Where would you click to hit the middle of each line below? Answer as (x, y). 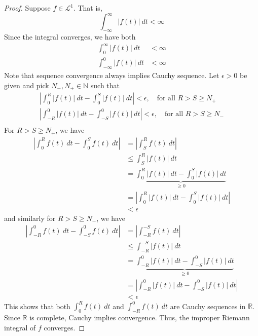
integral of (20, 327)
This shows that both (37, 306)
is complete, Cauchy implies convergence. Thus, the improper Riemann (140, 317)
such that (105, 85)
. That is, (88, 8)
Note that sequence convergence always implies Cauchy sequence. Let (112, 75)
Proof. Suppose (27, 8)
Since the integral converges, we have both (70, 36)
